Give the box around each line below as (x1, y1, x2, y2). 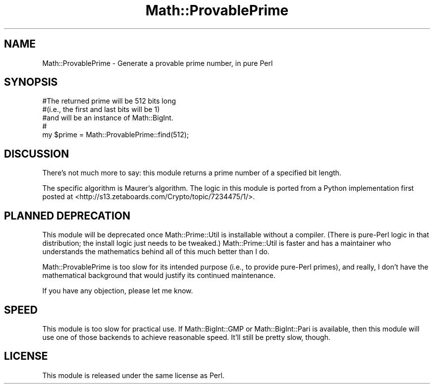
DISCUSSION (4, 147, 69, 160)
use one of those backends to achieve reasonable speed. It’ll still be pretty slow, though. (42, 333, 330, 341)
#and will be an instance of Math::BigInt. (42, 113, 173, 122)
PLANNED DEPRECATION (4, 209, 131, 222)
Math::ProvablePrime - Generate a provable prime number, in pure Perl (42, 58, 273, 67)
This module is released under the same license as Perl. (42, 371, 224, 380)
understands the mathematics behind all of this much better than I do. (42, 247, 270, 256)
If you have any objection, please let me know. (42, 286, 193, 295)
